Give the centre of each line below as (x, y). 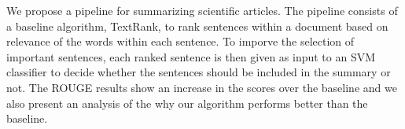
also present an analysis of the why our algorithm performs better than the (187, 103)
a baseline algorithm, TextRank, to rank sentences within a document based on (197, 26)
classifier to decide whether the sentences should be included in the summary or (199, 72)
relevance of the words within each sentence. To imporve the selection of (180, 41)
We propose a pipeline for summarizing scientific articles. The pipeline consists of (202, 10)
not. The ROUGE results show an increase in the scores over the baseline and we (202, 87)
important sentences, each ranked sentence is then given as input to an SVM (191, 56)
